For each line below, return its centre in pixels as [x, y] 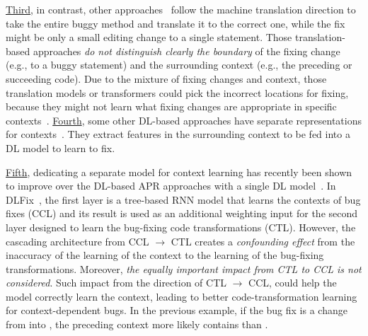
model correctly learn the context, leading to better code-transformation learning [182, 296]
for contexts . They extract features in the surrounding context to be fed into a [178, 134]
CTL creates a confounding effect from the [263, 241]
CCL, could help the [293, 283]
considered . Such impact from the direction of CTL [116, 283]
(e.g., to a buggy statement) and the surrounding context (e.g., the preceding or [179, 65]
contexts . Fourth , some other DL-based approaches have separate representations [184, 120]
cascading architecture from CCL [77, 241]
